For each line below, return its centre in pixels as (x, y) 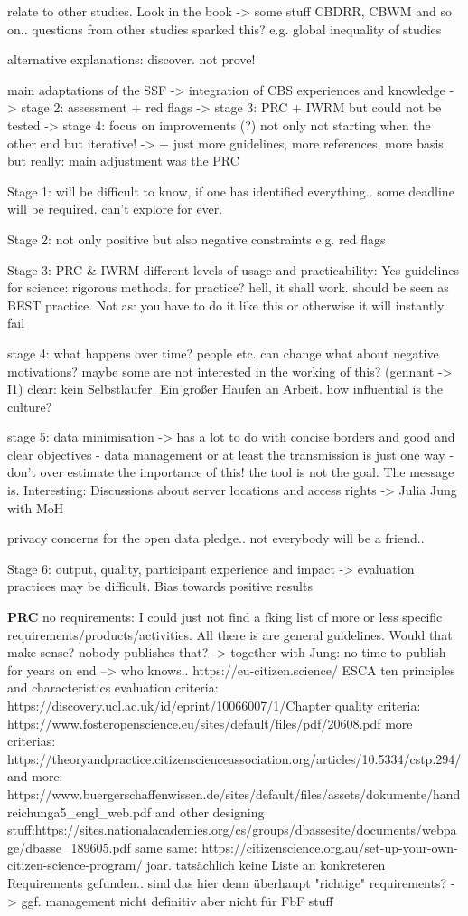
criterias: (32, 741)
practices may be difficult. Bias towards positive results (160, 586)
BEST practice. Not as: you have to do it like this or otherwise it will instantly (226, 305)
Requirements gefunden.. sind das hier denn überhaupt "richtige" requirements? (227, 882)
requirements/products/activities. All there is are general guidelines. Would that (230, 634)
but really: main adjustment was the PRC (123, 161)
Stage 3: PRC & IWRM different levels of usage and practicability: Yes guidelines (233, 269)
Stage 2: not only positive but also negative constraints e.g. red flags (197, 239)
